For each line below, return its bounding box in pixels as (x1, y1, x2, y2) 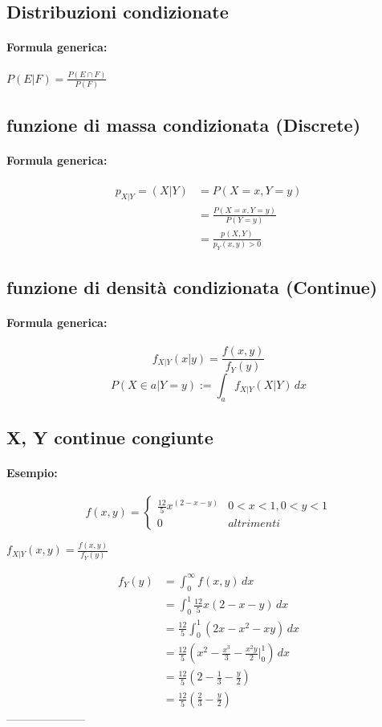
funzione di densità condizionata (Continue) (6, 275, 378, 300)
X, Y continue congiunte (6, 424, 213, 449)
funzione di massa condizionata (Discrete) (6, 112, 361, 137)
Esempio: (6, 464, 58, 480)
